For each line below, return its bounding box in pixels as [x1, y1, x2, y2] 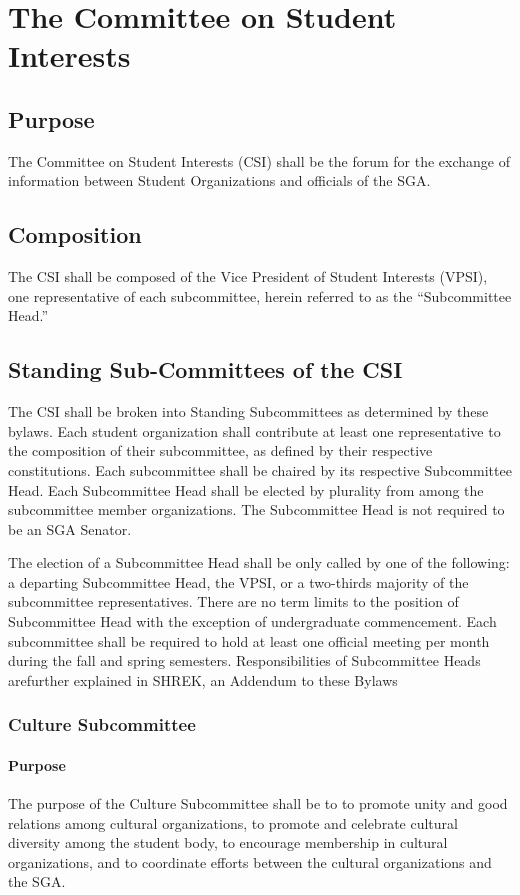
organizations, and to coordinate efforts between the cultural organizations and [8, 851, 492, 872]
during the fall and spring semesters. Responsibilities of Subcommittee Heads [8, 650, 481, 671]
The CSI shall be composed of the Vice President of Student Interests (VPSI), [8, 266, 488, 287]
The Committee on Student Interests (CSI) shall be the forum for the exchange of [8, 150, 510, 171]
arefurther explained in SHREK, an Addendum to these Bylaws [8, 669, 398, 690]
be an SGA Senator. [8, 518, 132, 539]
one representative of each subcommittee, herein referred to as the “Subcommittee [8, 285, 512, 306]
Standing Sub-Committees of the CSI [8, 354, 403, 385]
